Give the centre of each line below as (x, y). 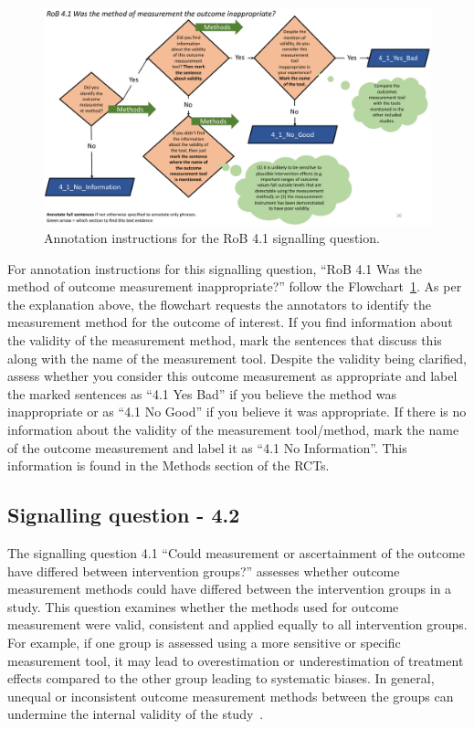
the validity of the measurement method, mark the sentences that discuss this (225, 340)
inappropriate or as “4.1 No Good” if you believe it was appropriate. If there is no (237, 412)
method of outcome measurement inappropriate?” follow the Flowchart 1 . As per (235, 286)
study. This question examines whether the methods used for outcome (203, 606)
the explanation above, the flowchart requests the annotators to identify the (219, 304)
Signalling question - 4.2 (124, 515)
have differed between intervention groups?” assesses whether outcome (204, 571)
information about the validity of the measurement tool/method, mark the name (233, 430)
